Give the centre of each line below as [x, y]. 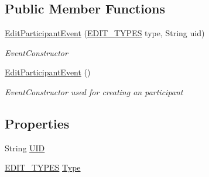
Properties [37, 123]
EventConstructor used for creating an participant [94, 91]
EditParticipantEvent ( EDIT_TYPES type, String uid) [105, 33]
